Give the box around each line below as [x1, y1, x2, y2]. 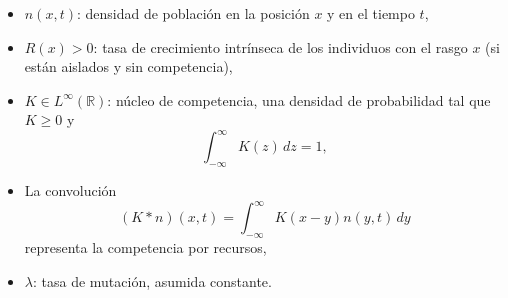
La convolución [24, 180, 117, 201]
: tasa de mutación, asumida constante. [32, 270, 272, 291]
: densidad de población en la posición [76, 3, 310, 23]
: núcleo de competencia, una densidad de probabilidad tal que [107, 89, 491, 110]
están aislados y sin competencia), [24, 56, 233, 77]
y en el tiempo [327, 3, 415, 23]
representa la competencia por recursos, [24, 237, 267, 258]
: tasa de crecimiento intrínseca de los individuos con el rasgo [93, 36, 468, 57]
